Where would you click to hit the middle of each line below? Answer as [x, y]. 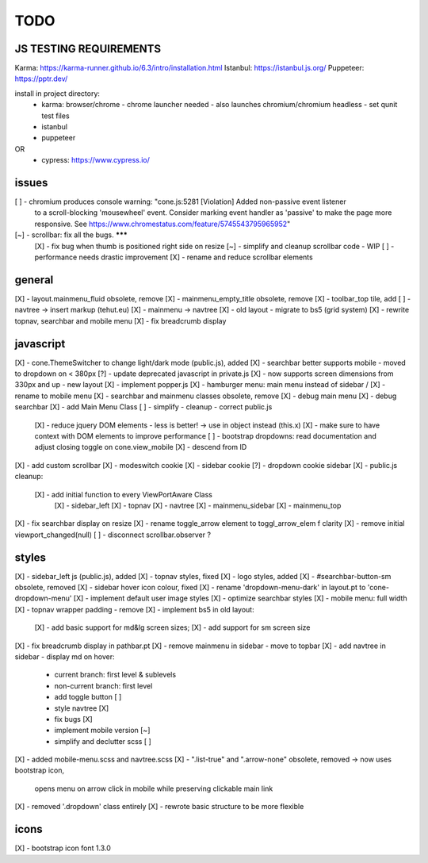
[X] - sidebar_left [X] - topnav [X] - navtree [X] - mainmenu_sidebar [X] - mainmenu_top [198, 505]
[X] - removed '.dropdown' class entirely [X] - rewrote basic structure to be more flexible [159, 807]
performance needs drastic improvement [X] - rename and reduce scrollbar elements [174, 257]
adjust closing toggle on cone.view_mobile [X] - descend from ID [141, 447]
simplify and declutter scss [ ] [103, 741]
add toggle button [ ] [88, 697]
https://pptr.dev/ [41, 79]
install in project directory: [57, 93]
